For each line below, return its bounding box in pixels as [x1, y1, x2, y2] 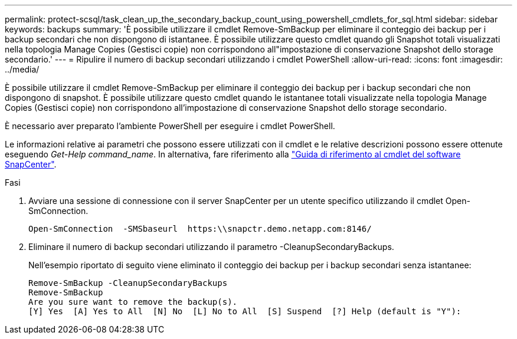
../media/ [5, 64, 40, 74]
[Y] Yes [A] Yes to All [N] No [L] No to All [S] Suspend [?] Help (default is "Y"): [28, 307, 462, 316]
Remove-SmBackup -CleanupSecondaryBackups [28, 278, 228, 288]
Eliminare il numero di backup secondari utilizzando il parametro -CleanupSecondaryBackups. [28, 242, 394, 252]
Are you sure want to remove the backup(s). [28, 297, 238, 307]
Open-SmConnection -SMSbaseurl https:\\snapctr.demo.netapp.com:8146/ [28, 224, 372, 233]
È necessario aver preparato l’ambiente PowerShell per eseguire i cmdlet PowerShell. [5, 121, 335, 131]
